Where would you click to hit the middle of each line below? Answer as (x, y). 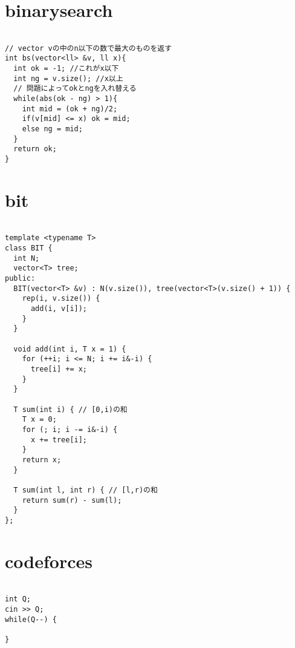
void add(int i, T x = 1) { (70, 349)
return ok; (35, 149)
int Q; (18, 599)
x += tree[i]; (59, 440)
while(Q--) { (31, 619)
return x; (42, 460)
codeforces (49, 561)
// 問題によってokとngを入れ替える (75, 89)
